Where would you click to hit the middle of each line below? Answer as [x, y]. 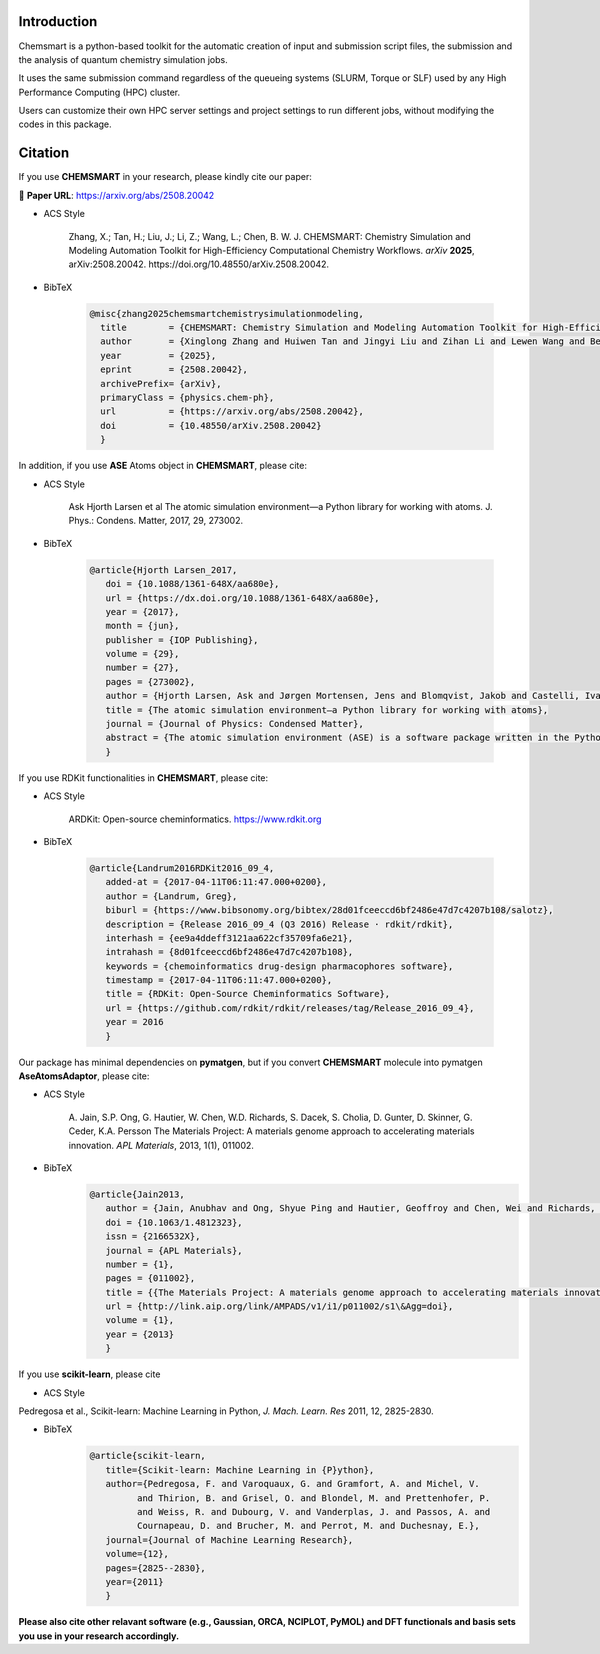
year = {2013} [140, 1334]
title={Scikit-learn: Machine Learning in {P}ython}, [240, 1469]
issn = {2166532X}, [153, 1236]
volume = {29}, [142, 654]
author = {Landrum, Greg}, [171, 896]
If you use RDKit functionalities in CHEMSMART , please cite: [143, 777]
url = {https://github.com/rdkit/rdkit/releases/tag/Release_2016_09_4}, [290, 1008]
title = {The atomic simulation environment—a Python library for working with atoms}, [327, 709]
